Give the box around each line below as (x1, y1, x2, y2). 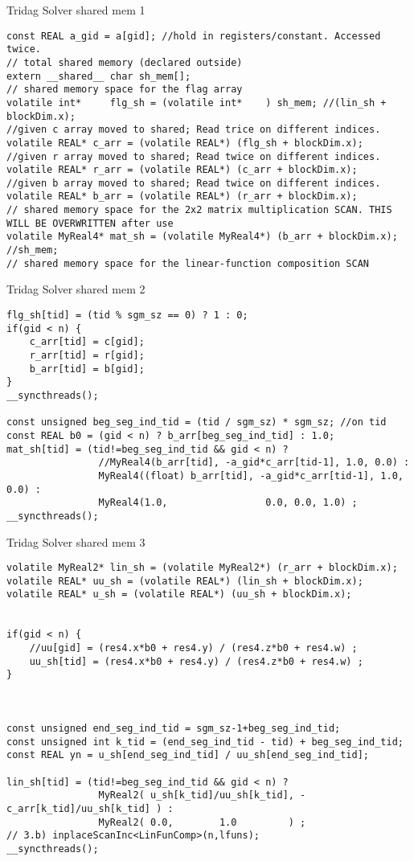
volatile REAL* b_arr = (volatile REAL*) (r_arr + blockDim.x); (6, 191, 358, 203)
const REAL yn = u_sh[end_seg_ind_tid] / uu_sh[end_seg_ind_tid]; (6, 749, 370, 761)
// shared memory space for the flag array (6, 84, 243, 96)
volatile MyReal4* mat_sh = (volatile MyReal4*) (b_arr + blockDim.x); (6, 231, 398, 243)
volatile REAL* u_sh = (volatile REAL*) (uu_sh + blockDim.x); (6, 588, 352, 601)
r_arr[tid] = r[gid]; (29, 349, 145, 361)
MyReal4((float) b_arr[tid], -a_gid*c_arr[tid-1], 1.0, (98, 469, 404, 482)
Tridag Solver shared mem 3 (6, 533, 146, 550)
